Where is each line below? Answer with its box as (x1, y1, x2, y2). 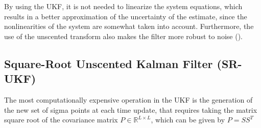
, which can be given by (151, 114, 225, 125)
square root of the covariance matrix (4, 114, 118, 125)
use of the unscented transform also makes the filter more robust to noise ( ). (4, 30, 243, 41)
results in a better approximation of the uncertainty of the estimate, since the (4, 11, 247, 21)
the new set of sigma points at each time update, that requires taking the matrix (4, 104, 257, 115)
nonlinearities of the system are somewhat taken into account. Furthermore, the (4, 21, 254, 31)
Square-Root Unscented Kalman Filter (4, 55, 213, 71)
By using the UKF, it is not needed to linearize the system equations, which (4, 1, 243, 11)
